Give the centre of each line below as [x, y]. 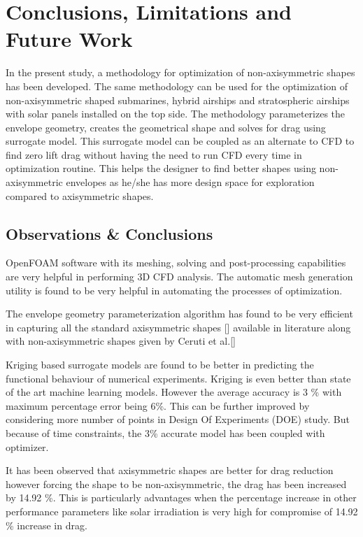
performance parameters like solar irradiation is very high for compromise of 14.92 [182, 511]
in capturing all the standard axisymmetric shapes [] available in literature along [178, 327]
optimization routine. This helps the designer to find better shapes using [161, 168]
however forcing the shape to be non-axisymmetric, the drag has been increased [176, 484]
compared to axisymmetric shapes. [80, 195]
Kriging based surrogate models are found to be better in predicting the [160, 365]
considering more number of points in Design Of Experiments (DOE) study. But [178, 419]
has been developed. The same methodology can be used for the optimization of [177, 86]
